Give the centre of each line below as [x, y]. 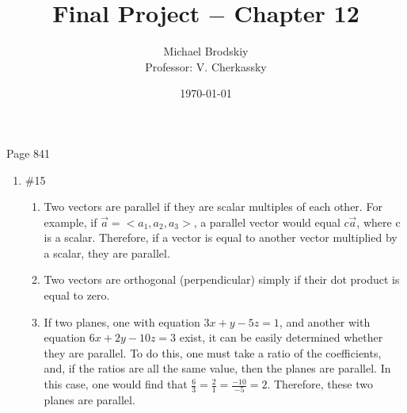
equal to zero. [77, 295]
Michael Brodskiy [206, 51]
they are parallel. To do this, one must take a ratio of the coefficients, [213, 352]
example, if [70, 222]
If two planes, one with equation [122, 321]
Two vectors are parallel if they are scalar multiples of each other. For [213, 206]
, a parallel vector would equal [267, 222]
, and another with [325, 321]
